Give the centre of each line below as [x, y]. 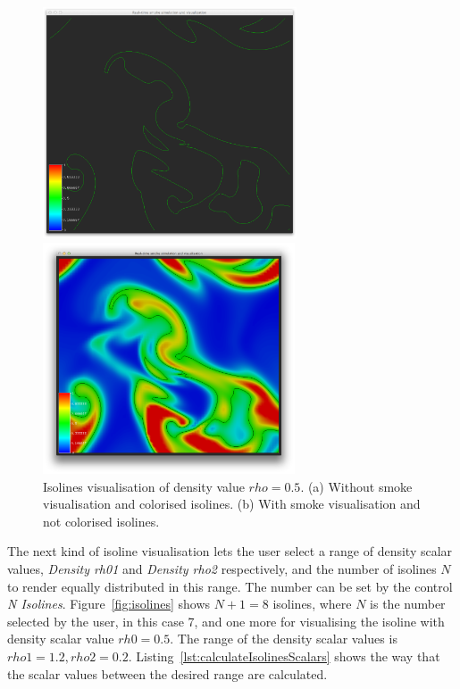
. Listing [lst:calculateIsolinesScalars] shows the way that [284, 656]
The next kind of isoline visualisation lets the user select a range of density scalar [230, 551]
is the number [408, 604]
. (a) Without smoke [356, 486]
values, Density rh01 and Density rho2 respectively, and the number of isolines [222, 568]
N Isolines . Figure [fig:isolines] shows [109, 604]
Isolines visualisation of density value [144, 486]
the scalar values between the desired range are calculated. [167, 673]
